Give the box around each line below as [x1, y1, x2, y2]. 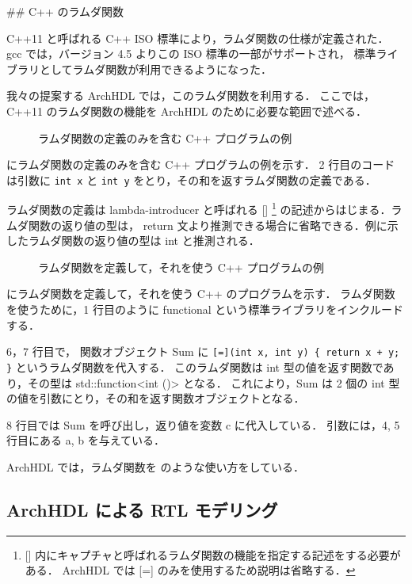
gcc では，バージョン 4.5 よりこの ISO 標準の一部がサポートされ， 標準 [6, 45, 376, 62]
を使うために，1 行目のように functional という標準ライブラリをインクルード [6, 301, 403, 318]
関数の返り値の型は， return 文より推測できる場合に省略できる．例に [28, 216, 387, 233]
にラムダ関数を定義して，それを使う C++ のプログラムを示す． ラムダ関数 [6, 285, 395, 302]
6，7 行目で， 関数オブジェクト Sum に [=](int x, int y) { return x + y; [6, 343, 400, 360]
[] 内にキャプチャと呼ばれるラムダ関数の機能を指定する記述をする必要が [25, 546, 401, 563]
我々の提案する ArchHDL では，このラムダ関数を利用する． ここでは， [6, 87, 376, 104]
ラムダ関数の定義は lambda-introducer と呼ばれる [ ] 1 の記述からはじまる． [6, 199, 391, 218]
